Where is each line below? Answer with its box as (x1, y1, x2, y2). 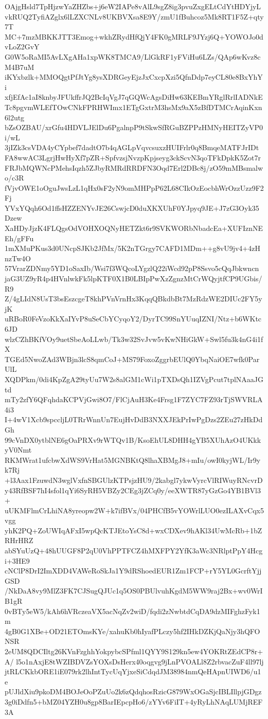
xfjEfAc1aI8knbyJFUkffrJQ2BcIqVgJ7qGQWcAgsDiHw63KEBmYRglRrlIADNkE (5, 92, 263, 102)
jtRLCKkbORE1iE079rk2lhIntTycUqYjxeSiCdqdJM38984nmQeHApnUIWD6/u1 (5, 666, 261, 677)
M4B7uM (5, 61, 34, 72)
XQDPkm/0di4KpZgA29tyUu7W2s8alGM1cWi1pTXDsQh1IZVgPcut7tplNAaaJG (5, 373, 264, 384)
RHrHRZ (5, 535, 33, 546)
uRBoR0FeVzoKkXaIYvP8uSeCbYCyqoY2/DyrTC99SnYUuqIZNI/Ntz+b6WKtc (5, 313, 262, 324)
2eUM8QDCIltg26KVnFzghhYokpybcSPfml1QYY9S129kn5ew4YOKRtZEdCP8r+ (5, 646, 263, 656)
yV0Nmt (5, 444, 32, 455)
